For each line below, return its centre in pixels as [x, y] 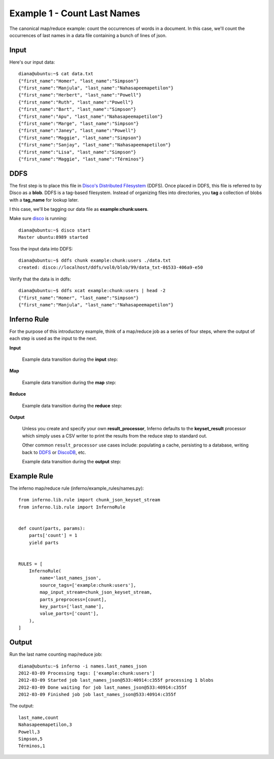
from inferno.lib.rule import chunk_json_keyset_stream [89, 500]
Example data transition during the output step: [72, 461]
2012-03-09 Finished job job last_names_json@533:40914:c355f [97, 694]
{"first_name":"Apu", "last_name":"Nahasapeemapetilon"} [91, 116]
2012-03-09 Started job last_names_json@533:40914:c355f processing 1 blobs [116, 680]
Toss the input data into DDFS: [41, 248]
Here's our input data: [32, 62]
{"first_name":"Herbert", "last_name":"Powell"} [80, 95]
